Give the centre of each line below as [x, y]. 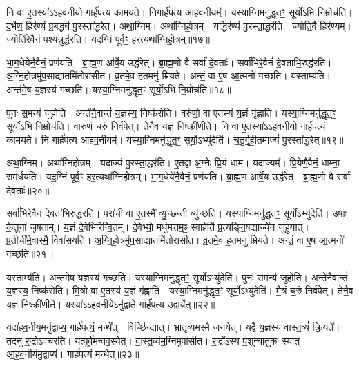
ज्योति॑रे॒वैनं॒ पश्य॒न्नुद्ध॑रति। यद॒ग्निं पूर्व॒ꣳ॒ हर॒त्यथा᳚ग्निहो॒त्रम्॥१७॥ [108, 39]
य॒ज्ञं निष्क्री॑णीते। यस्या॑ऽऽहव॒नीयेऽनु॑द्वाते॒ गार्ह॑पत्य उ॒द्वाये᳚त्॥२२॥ [111, 304]
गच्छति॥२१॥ [30, 253]
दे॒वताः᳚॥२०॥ [28, 190]
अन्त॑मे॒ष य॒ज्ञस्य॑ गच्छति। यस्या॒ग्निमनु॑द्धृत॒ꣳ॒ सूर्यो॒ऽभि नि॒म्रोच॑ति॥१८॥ [119, 89]
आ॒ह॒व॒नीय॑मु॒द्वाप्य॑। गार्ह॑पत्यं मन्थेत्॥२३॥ [73, 354]
